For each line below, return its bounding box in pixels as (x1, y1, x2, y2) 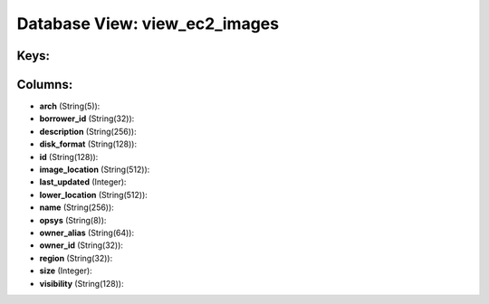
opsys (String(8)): (39, 214, 107, 225)
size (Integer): (39, 265, 92, 276)
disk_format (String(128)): (39, 138, 138, 149)
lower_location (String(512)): (39, 189, 149, 200)
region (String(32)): (39, 252, 113, 263)
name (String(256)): (39, 202, 115, 213)
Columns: (16, 77, 73, 92)
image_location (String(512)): (39, 164, 150, 176)
